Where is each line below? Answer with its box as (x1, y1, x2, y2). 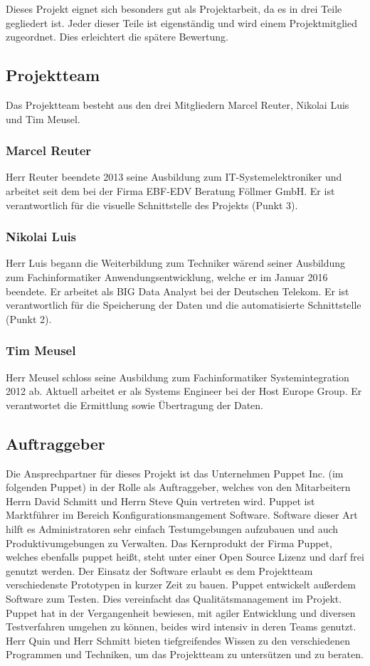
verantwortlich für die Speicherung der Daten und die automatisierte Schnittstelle (6, 297, 361, 312)
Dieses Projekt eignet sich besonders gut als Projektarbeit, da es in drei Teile (6, 1, 342, 16)
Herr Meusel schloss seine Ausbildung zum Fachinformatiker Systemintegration (6, 369, 349, 384)
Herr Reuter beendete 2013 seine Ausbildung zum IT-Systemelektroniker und (6, 169, 342, 184)
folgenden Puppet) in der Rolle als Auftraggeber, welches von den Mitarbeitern (6, 480, 351, 495)
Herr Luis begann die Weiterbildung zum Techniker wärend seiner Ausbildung (6, 255, 346, 270)
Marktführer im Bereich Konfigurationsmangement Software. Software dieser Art (6, 507, 358, 522)
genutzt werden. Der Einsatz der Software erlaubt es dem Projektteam (6, 563, 313, 578)
